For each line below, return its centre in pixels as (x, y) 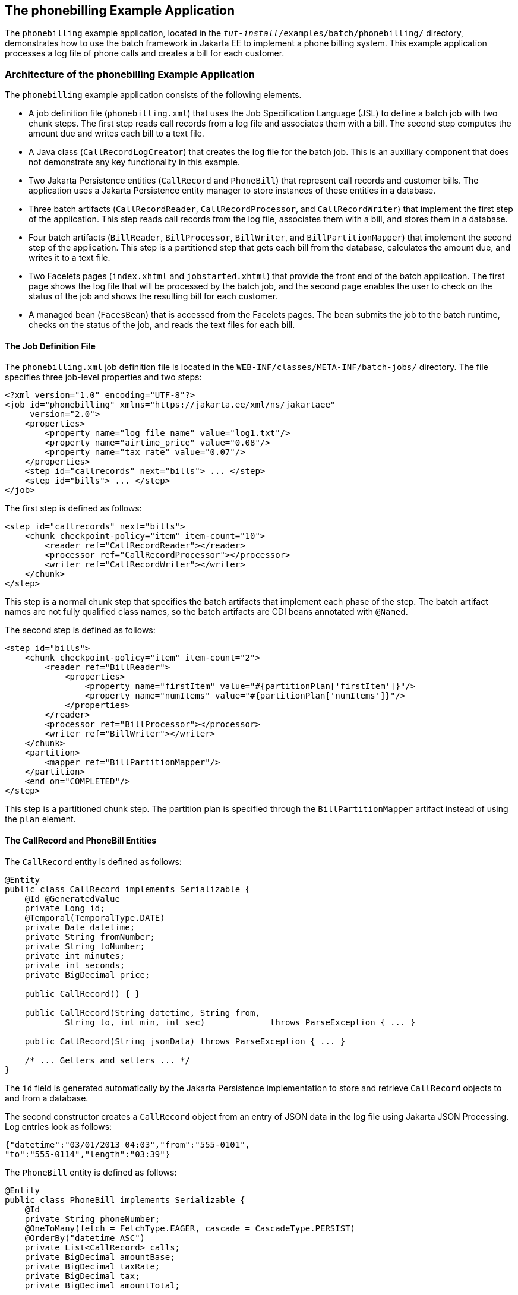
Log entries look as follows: (59, 1126)
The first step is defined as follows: (73, 508)
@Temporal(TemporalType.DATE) (95, 917)
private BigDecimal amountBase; (100, 1257)
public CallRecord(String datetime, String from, (142, 1013)
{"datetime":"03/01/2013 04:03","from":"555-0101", (128, 1144)
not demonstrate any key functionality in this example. (134, 162)
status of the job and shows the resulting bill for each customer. (153, 296)
